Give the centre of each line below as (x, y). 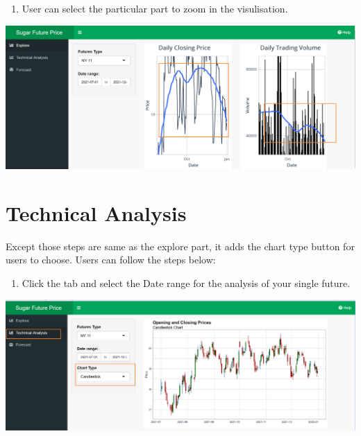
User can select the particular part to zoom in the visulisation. (155, 8)
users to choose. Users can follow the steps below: (111, 260)
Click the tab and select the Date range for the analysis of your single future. (186, 282)
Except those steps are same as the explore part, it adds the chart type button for (180, 246)
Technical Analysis (96, 212)
